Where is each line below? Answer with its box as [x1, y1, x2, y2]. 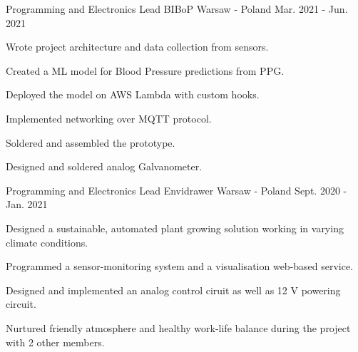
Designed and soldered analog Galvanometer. [6, 159, 203, 174]
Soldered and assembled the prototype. [6, 135, 175, 150]
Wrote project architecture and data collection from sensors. [6, 39, 269, 54]
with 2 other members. [6, 334, 105, 349]
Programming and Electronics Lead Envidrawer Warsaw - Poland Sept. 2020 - [6, 182, 347, 197]
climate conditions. [6, 234, 88, 249]
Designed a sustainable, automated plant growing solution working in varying [6, 220, 344, 235]
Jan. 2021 [6, 197, 48, 212]
